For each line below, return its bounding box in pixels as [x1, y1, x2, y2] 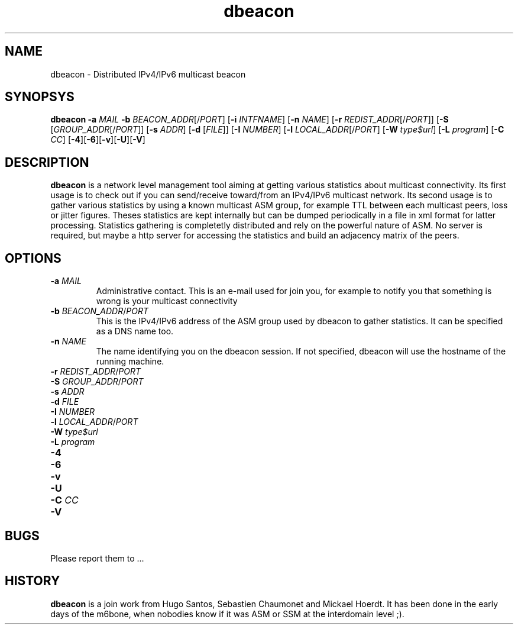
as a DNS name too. [96, 326, 174, 337]
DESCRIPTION [5, 154, 89, 170]
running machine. [96, 356, 164, 367]
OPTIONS [5, 250, 61, 266]
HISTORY [5, 573, 60, 589]
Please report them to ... [50, 553, 144, 563]
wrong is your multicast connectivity [96, 296, 238, 307]
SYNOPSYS [5, 89, 75, 105]
